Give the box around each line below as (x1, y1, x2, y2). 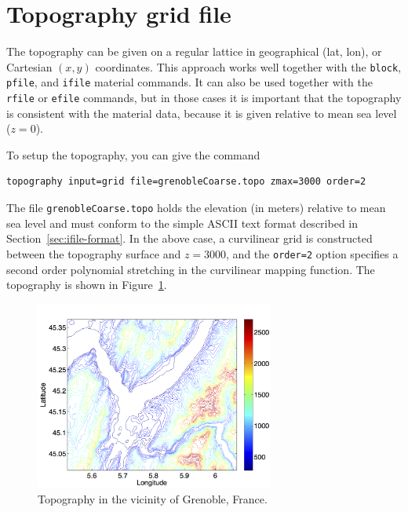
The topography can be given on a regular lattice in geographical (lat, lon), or (6, 43, 382, 60)
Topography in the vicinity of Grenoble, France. (38, 490, 268, 507)
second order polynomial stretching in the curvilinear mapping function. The (6, 261, 375, 277)
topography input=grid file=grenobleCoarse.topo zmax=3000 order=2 (6, 176, 366, 188)
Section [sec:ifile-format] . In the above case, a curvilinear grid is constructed (6, 230, 373, 247)
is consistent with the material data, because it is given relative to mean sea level (6, 104, 397, 121)
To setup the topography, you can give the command (6, 146, 260, 163)
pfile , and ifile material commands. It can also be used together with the (6, 74, 373, 90)
